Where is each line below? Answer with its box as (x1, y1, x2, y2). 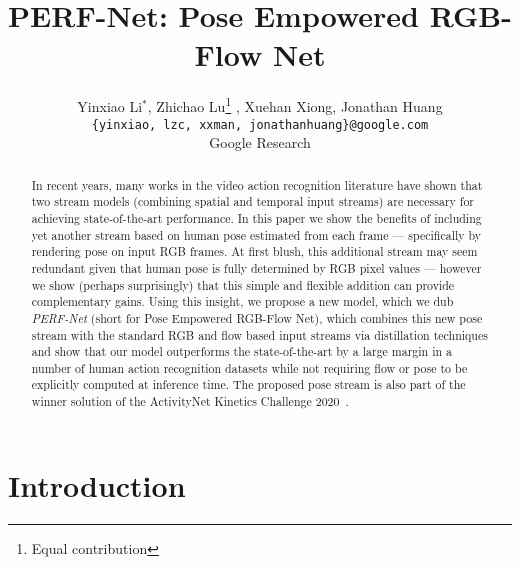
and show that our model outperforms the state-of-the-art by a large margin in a (31, 343, 453, 360)
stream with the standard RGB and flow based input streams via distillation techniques (31, 326, 488, 343)
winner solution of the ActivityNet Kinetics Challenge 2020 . (31, 393, 349, 410)
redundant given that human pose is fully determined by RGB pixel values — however (31, 259, 482, 276)
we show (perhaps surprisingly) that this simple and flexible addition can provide (31, 276, 455, 293)
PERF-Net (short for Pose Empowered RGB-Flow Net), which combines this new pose (31, 309, 483, 326)
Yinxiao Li (77, 95, 143, 116)
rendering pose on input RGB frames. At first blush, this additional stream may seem (31, 243, 478, 260)
